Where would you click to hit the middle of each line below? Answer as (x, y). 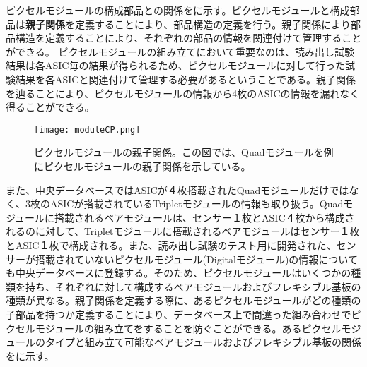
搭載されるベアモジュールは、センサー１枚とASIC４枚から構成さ (205, 217)
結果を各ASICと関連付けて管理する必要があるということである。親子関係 (185, 79)
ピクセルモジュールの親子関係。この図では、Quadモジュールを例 (184, 152)
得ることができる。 (50, 107)
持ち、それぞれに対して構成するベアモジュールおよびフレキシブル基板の (193, 286)
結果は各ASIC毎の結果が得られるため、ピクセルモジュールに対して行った (176, 65)
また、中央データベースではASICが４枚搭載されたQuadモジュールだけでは (177, 189)
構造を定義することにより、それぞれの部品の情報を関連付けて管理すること (188, 38)
